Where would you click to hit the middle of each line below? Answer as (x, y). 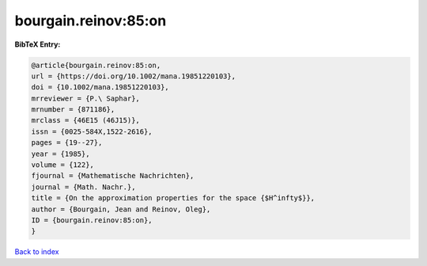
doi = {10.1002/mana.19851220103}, (100, 87)
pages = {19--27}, (67, 143)
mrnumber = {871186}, (73, 110)
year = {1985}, (60, 154)
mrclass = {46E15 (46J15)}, (85, 120)
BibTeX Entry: (38, 44)
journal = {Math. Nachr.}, (83, 187)
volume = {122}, (63, 165)
